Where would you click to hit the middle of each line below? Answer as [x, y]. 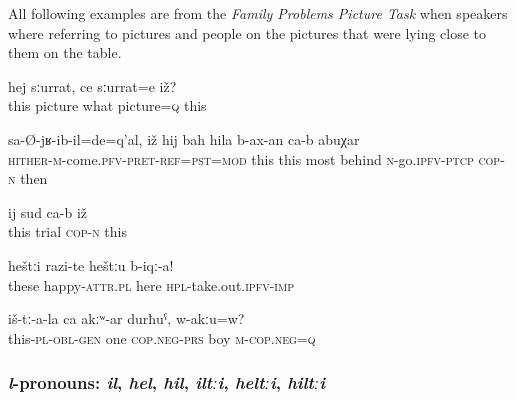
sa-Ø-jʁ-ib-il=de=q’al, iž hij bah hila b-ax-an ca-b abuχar [184, 138]
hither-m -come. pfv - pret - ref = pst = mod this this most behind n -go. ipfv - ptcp [241, 158]
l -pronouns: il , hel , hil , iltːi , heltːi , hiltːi [167, 382]
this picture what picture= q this [107, 105]
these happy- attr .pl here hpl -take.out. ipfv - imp [151, 284]
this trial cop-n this [67, 231]
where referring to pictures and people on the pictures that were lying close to [247, 32]
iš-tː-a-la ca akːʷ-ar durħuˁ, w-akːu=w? [126, 318]
